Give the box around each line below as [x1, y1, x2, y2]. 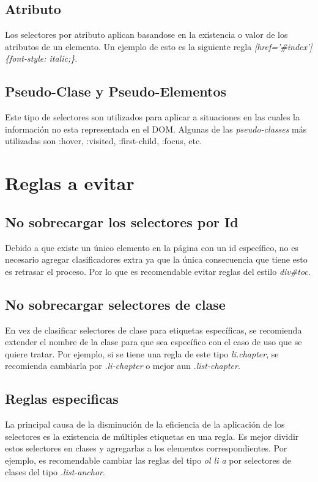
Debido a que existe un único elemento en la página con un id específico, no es [5, 241, 298, 254]
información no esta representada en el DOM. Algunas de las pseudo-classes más [5, 122, 307, 135]
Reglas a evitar [5, 170, 135, 195]
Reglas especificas [5, 389, 119, 408]
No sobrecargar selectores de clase [5, 294, 226, 313]
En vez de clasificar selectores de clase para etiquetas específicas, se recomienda [5, 323, 302, 336]
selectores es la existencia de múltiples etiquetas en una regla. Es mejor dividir [5, 429, 299, 442]
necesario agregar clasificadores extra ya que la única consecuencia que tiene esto [5, 253, 308, 266]
